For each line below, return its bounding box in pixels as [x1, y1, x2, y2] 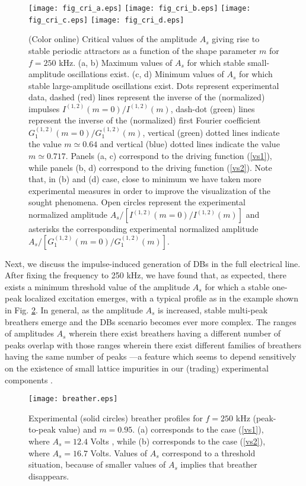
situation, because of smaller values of [28, 458, 166, 471]
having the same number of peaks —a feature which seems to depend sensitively [5, 350, 297, 363]
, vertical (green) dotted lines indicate [142, 126, 280, 138]
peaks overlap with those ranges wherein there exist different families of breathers [5, 338, 302, 351]
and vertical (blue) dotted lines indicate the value [100, 138, 280, 150]
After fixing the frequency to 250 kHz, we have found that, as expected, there [5, 269, 287, 281]
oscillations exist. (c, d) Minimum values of [68, 68, 224, 80]
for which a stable [205, 280, 270, 293]
